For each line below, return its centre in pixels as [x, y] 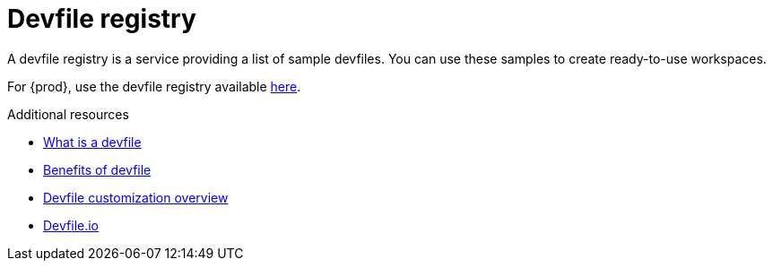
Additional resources [68, 114]
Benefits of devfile [97, 169]
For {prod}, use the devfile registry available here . [154, 86]
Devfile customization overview [136, 197]
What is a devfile [92, 142]
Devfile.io [71, 225]
